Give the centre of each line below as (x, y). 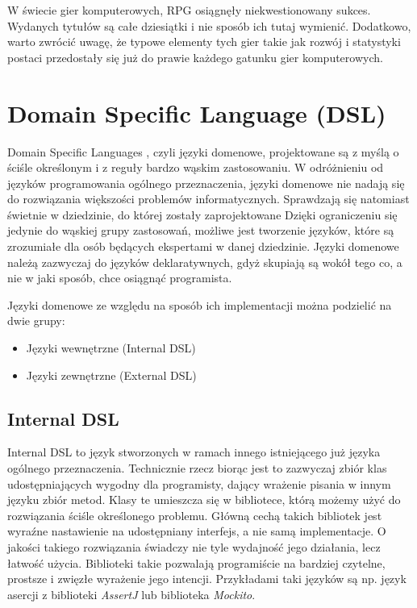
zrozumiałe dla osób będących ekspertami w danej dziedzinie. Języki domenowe (203, 246)
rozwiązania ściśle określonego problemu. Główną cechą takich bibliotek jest (195, 515)
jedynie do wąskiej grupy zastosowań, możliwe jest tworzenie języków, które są (201, 230)
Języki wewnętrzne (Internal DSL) (111, 348)
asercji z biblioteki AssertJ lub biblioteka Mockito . (131, 594)
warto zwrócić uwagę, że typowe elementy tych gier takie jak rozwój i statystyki (204, 42)
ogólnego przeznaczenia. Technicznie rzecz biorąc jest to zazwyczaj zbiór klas (197, 468)
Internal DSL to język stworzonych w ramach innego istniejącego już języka (194, 452)
